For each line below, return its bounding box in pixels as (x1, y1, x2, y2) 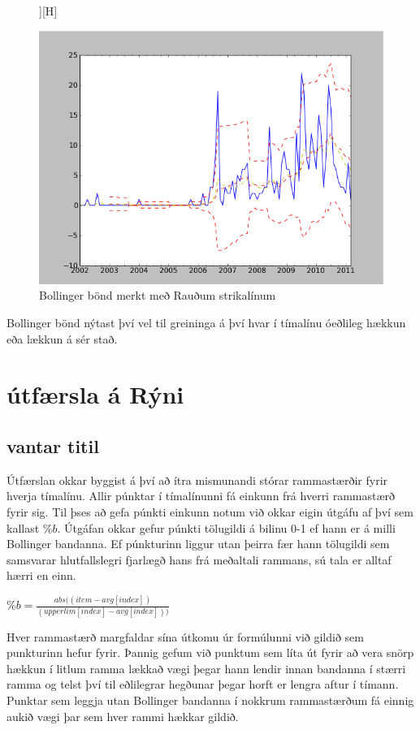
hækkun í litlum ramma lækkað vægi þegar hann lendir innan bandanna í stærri (6, 659, 406, 676)
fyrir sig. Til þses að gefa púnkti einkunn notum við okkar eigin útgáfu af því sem (6, 503, 414, 520)
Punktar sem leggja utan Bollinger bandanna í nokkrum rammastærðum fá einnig (6, 691, 414, 708)
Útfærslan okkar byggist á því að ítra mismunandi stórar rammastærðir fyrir (6, 471, 388, 488)
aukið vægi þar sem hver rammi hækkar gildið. (6, 707, 239, 724)
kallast (6, 519, 40, 536)
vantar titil (6, 433, 99, 458)
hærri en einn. (6, 567, 76, 584)
